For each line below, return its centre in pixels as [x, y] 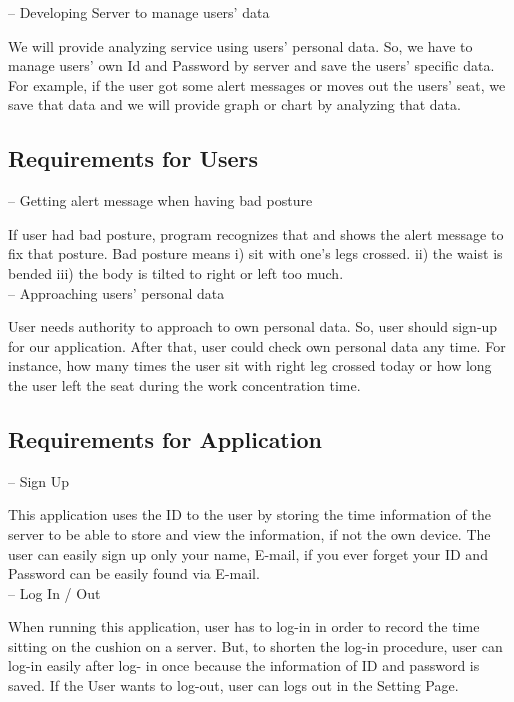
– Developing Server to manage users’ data [139, 12]
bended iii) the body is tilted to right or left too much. [176, 272]
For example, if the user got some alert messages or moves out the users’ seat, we [257, 84]
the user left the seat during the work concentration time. [184, 384]
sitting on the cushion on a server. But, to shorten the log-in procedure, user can [255, 645]
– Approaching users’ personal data [116, 292]
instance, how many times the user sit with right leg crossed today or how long [250, 365]
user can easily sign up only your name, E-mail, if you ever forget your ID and [248, 553]
